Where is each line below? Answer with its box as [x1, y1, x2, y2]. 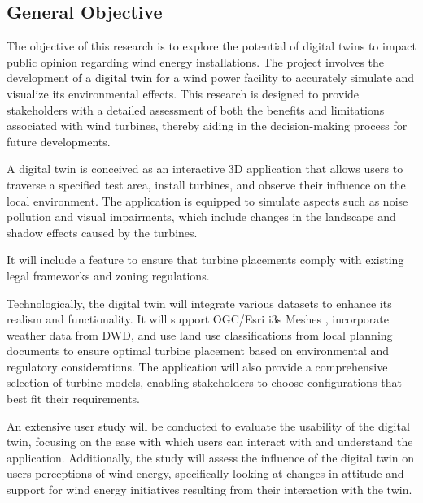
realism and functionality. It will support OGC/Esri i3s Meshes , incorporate [7, 310, 389, 327]
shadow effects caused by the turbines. [7, 223, 198, 241]
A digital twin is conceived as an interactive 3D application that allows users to [7, 160, 403, 177]
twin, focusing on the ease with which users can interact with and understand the [7, 433, 413, 450]
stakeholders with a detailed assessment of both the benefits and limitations [7, 101, 385, 118]
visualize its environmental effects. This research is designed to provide [7, 85, 360, 102]
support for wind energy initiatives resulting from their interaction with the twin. [7, 481, 412, 498]
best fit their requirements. [7, 390, 140, 407]
